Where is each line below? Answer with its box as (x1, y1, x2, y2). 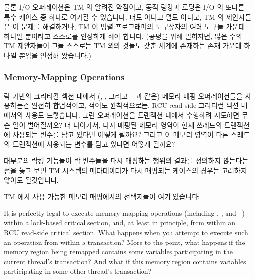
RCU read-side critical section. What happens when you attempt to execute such (4, 227, 248, 237)
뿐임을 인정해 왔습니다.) (19, 50, 91, 60)
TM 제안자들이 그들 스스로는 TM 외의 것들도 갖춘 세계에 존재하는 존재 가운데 (4, 40, 242, 51)
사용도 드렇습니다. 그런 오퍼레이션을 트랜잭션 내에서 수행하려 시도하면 (25, 109, 240, 120)
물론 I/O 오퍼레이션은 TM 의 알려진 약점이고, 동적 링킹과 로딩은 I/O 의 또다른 (4, 2, 245, 12)
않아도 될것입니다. (4, 174, 59, 185)
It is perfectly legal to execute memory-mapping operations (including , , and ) (4, 208, 245, 218)
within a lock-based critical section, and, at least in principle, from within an (4, 217, 235, 228)
